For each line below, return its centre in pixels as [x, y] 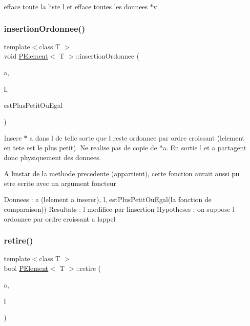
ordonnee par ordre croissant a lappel [60, 218]
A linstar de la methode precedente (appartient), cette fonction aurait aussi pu [122, 173]
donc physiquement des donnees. [52, 157]
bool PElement [26, 268]
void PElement [26, 56]
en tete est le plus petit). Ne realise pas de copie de [81, 147]
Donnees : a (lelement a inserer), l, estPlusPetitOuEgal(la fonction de [108, 199]
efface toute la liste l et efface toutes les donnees [76, 6]
